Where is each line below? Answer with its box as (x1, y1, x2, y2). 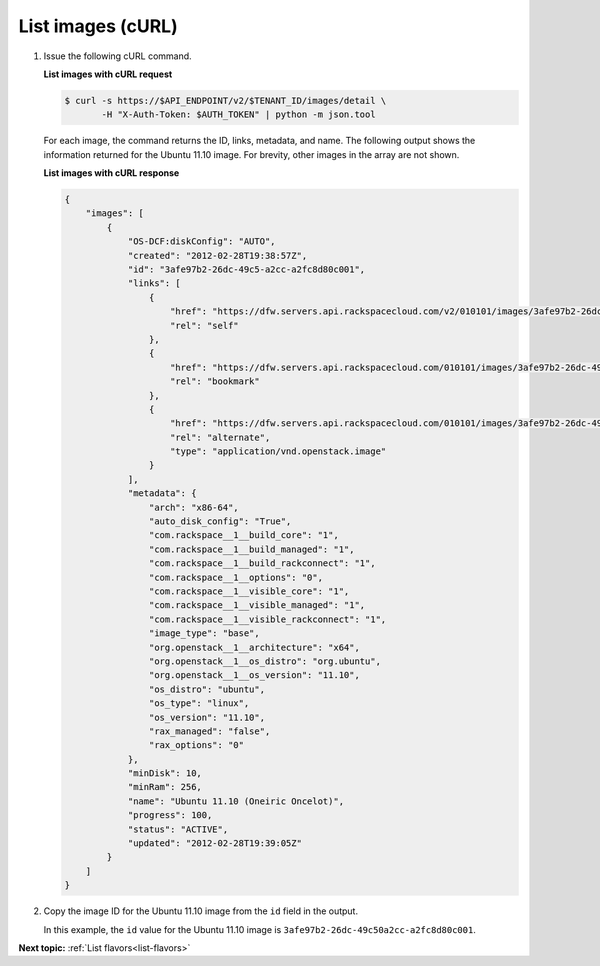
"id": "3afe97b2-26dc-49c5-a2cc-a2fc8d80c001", (127, 264, 366, 275)
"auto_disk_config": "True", (148, 516, 292, 527)
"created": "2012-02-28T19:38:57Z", (127, 250, 308, 261)
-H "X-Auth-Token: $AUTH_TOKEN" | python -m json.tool (101, 109, 376, 120)
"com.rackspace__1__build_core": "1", (148, 530, 339, 541)
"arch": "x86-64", (148, 501, 239, 513)
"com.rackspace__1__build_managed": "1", (148, 543, 355, 555)
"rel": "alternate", (170, 431, 271, 443)
